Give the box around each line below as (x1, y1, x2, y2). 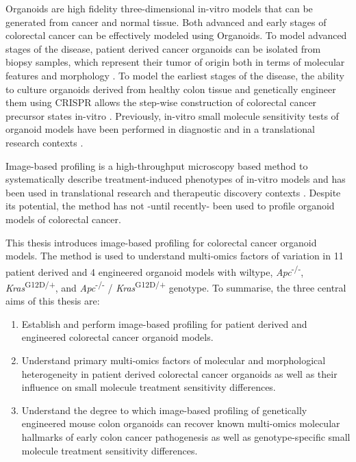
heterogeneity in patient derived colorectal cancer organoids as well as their (21, 366, 338, 381)
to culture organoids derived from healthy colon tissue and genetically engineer (5, 81, 336, 96)
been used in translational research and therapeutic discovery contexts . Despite (5, 185, 341, 199)
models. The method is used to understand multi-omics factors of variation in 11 (5, 248, 344, 263)
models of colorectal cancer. (5, 211, 121, 226)
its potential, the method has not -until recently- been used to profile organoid (5, 198, 335, 213)
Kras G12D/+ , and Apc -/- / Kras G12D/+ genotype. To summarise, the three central (5, 278, 346, 294)
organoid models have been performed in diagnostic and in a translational (5, 122, 315, 136)
